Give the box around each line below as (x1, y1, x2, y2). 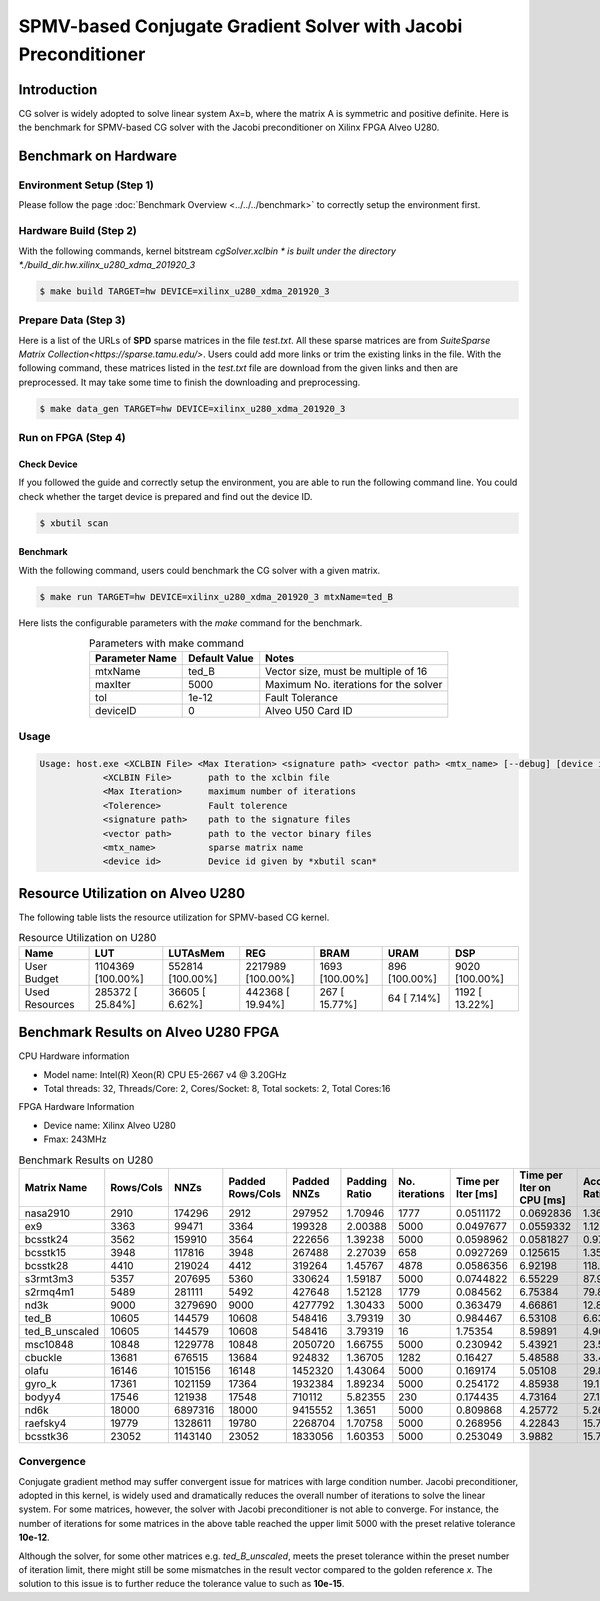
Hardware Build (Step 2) (18, 224, 137, 238)
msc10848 (24, 1337, 74, 1351)
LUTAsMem (168, 946, 225, 960)
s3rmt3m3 (24, 1271, 74, 1285)
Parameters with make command (88, 636, 244, 650)
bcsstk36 (24, 1429, 69, 1443)
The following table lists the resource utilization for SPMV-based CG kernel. (18, 911, 330, 923)
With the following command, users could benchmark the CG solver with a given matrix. (18, 564, 381, 576)
